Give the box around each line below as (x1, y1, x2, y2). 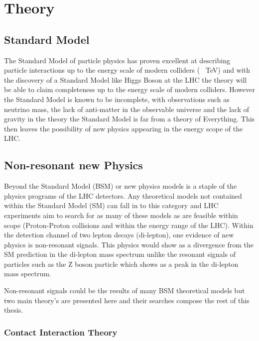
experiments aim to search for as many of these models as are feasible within (4, 210, 238, 220)
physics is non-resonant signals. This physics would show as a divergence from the (4, 239, 254, 249)
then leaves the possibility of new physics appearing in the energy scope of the (4, 123, 243, 133)
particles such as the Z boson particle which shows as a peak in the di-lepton (4, 258, 239, 269)
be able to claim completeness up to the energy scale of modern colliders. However (4, 84, 255, 95)
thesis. (4, 305, 23, 315)
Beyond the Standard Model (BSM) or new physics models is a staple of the (4, 181, 237, 191)
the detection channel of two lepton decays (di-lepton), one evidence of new (4, 229, 234, 240)
